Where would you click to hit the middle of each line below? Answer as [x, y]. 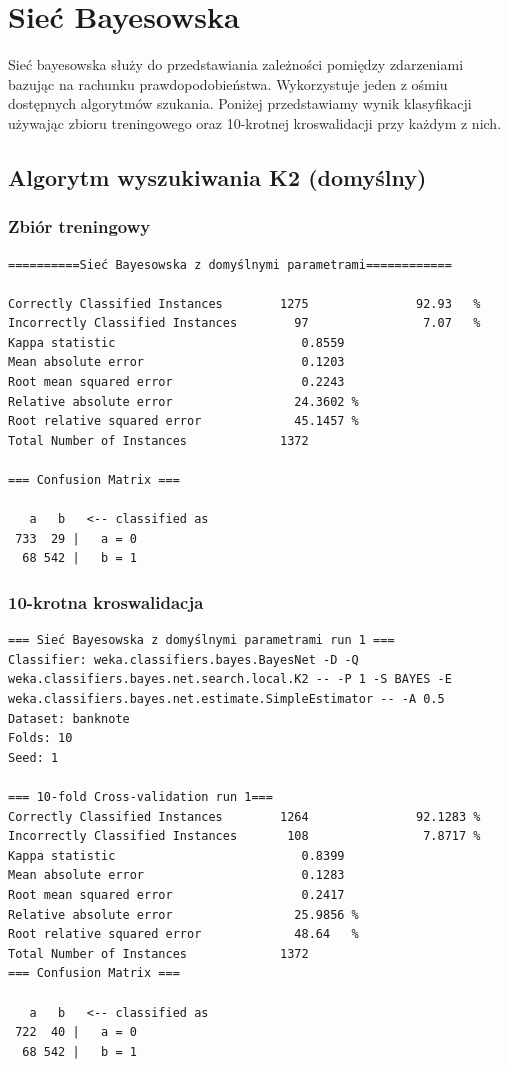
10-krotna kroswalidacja [106, 601]
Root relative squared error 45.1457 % [183, 421]
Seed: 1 [33, 757]
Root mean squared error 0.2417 [176, 894]
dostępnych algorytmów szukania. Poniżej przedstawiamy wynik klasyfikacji [240, 103]
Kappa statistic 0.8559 [176, 342]
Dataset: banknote [69, 718]
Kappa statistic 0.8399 [176, 855]
